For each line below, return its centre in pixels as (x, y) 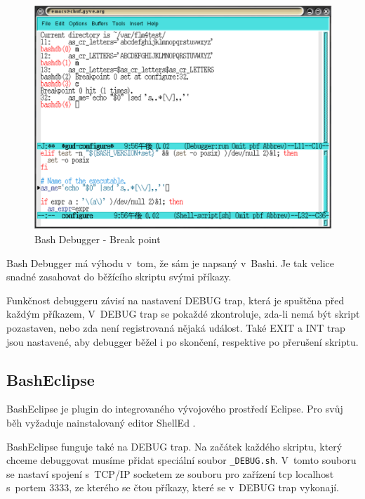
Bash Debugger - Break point (98, 239)
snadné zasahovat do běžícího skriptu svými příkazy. (119, 277)
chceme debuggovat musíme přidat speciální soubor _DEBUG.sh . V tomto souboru (181, 460)
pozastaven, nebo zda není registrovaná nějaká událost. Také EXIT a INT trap (176, 327)
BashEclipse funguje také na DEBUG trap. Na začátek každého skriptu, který (174, 446)
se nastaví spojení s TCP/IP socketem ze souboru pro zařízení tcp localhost (170, 473)
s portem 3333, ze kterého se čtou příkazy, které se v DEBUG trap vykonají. (173, 487)
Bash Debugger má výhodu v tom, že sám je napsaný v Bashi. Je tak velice (170, 263)
